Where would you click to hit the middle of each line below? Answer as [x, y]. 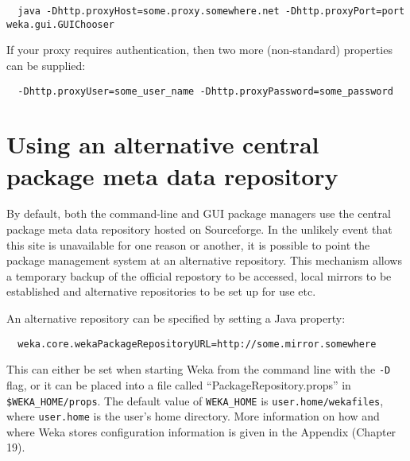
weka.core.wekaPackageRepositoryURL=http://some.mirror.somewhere [197, 344]
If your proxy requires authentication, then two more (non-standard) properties [199, 50]
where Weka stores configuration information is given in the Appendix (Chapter [201, 431]
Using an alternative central [163, 144]
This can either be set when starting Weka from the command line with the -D [199, 369]
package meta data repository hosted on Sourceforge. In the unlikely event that [199, 229]
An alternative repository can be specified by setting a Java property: [176, 318]
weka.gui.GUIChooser [61, 24]
